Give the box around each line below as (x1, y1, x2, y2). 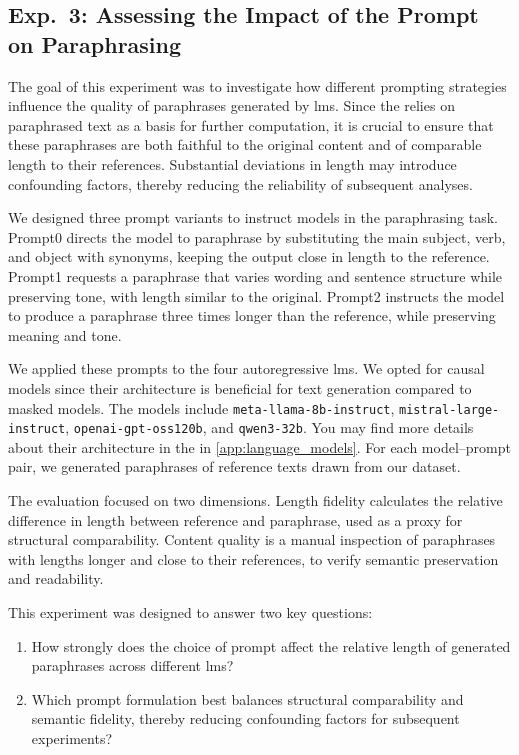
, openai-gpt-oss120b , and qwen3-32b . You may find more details (65, 417, 474, 438)
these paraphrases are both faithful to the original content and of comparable (8, 134, 482, 155)
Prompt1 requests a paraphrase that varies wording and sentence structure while (8, 265, 503, 286)
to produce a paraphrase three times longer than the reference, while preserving (8, 305, 496, 326)
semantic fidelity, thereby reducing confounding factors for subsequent (31, 708, 460, 729)
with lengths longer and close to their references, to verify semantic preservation (8, 548, 499, 569)
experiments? (31, 727, 113, 748)
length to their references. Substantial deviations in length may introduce (8, 153, 457, 174)
